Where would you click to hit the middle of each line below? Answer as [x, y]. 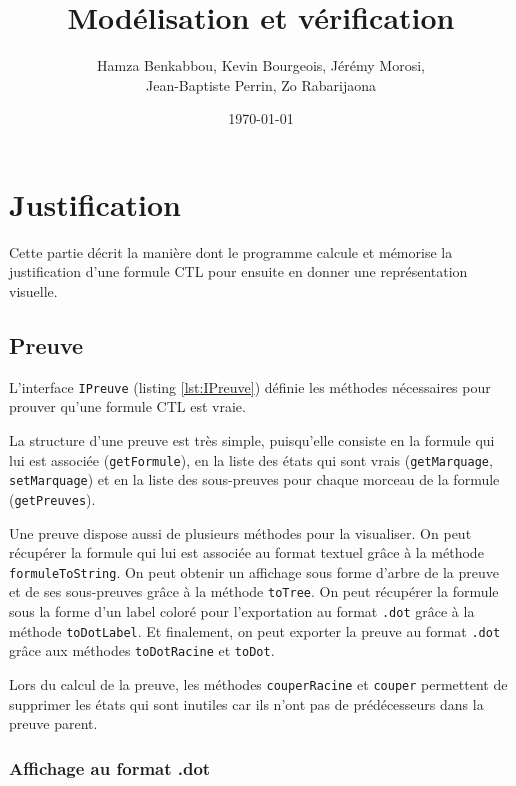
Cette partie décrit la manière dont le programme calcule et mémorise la [231, 251]
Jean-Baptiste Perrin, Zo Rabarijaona [261, 84]
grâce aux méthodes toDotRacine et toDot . [142, 650]
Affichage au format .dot [110, 767]
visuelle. [33, 291]
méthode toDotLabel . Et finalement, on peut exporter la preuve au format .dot [255, 630]
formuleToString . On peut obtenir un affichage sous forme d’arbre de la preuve [254, 571]
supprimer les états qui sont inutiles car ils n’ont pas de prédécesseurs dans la [246, 703]
